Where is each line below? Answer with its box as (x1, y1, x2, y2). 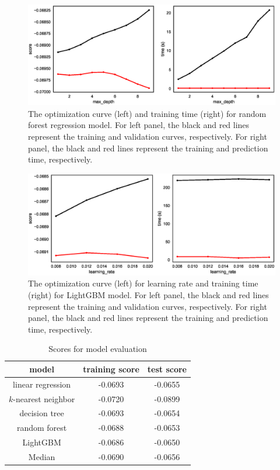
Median (28, 450, 55, 462)
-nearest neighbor (13, 392, 75, 405)
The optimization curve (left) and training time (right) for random (28, 107, 267, 119)
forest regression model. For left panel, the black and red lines (28, 119, 250, 131)
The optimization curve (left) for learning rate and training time (28, 277, 258, 289)
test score (147, 362, 187, 375)
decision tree (19, 407, 64, 419)
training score (83, 362, 139, 375)
